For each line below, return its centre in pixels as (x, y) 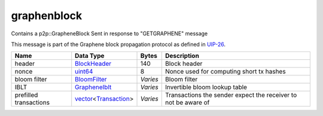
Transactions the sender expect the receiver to (231, 95)
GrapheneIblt (93, 87)
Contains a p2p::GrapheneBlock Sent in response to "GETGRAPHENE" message (109, 33)
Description (182, 56)
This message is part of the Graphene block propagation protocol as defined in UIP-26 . (118, 44)
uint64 (84, 72)
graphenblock (47, 16)
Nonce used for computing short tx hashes (226, 72)
